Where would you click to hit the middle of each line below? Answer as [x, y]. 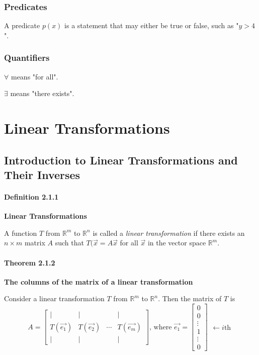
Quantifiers [27, 58]
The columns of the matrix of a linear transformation [99, 281]
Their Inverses [42, 174]
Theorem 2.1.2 [30, 262]
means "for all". [34, 76]
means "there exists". [42, 93]
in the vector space [177, 243]
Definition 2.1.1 [31, 196]
